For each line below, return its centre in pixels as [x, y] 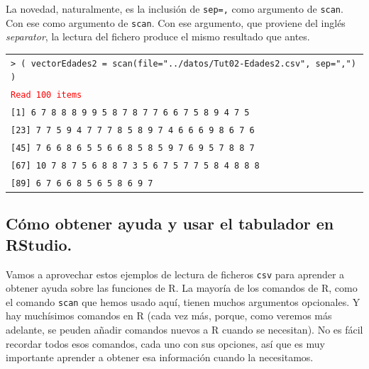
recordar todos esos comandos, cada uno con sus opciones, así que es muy [165, 343]
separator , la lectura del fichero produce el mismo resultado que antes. [158, 36]
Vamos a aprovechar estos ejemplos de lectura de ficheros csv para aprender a [175, 274]
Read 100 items [46, 95]
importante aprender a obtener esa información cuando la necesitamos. [160, 357]
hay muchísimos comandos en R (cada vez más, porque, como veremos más [169, 316]
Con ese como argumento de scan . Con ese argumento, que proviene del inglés [176, 22]
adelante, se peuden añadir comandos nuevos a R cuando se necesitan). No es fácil [184, 329]
